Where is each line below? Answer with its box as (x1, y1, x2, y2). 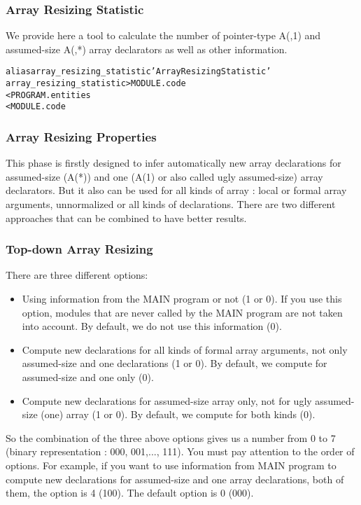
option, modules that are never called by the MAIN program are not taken (22, 305, 343, 319)
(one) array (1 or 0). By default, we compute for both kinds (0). (41, 407, 316, 422)
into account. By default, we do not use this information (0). (22, 319, 282, 333)
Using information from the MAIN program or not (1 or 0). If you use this (22, 291, 342, 306)
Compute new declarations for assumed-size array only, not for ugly (22, 393, 312, 408)
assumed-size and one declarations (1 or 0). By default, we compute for (22, 356, 327, 371)
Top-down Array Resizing (6, 240, 153, 258)
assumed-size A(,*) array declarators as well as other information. (6, 41, 288, 56)
